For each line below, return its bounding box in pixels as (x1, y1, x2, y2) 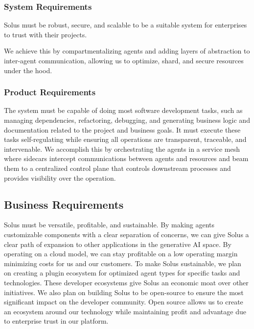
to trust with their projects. (4, 29, 87, 39)
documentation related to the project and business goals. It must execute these (4, 124, 241, 135)
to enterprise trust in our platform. (4, 316, 109, 326)
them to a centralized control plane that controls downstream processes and (4, 163, 231, 173)
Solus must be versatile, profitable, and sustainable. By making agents (4, 219, 215, 230)
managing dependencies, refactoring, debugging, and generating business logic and (4, 115, 250, 125)
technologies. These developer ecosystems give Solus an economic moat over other (4, 277, 249, 287)
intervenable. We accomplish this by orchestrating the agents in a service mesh (4, 143, 240, 154)
